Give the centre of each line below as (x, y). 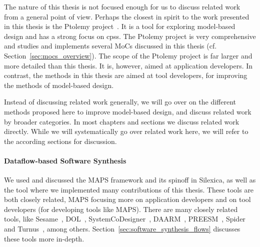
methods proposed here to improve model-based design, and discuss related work (128, 111)
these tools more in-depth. (44, 238)
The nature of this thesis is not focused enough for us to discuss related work (122, 6)
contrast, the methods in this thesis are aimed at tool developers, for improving (126, 75)
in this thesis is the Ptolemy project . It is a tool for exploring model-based (120, 26)
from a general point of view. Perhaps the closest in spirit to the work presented (127, 16)
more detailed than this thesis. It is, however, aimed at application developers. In (128, 65)
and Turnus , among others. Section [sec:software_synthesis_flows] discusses (122, 229)
